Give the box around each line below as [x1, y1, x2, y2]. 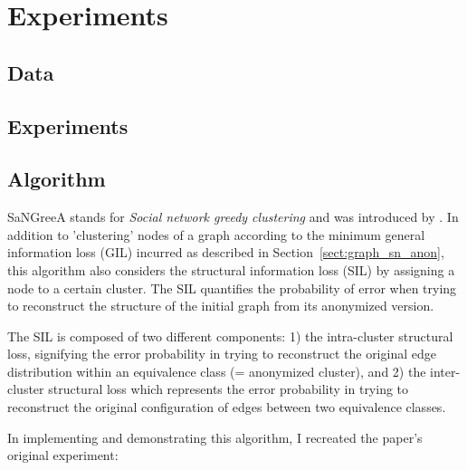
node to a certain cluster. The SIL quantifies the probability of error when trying [7, 278, 457, 297]
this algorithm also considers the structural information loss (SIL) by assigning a [7, 260, 455, 279]
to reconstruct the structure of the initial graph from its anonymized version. [7, 296, 434, 315]
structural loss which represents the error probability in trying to [48, 379, 409, 398]
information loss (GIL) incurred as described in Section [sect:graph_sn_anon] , [7, 243, 444, 262]
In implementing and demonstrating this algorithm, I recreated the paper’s [7, 427, 423, 446]
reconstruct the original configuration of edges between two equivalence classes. [7, 398, 446, 417]
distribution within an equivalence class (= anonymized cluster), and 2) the [7, 361, 426, 380]
